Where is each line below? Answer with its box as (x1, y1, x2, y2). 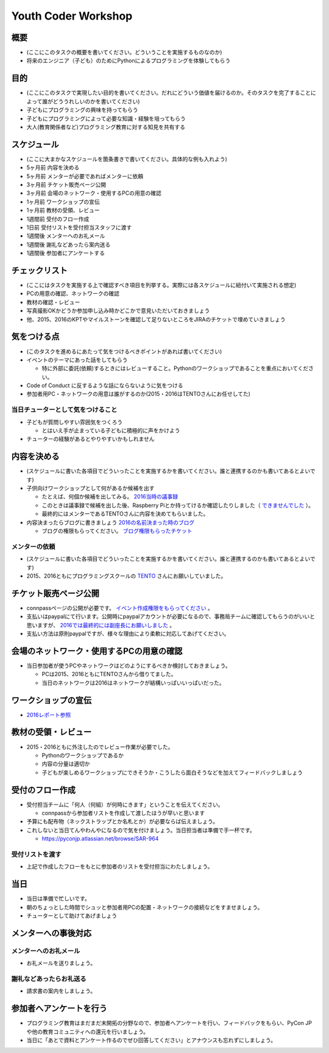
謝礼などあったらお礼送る (11, 974, 87, 983)
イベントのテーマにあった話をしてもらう (26, 356, 128, 363)
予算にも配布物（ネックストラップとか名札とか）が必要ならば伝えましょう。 (26, 818, 219, 825)
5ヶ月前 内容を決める (26, 164, 80, 171)
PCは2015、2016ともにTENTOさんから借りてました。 (41, 671, 177, 678)
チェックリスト (11, 265, 68, 275)
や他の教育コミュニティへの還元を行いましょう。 (26, 1028, 149, 1035)
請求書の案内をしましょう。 (26, 987, 96, 995)
